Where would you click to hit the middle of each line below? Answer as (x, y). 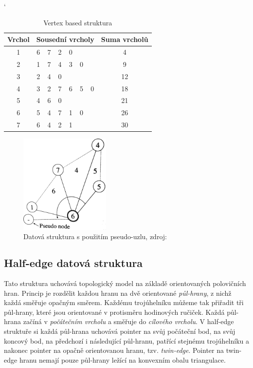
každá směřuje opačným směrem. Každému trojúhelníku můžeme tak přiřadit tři (124, 302)
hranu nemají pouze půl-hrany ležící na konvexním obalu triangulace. (122, 359)
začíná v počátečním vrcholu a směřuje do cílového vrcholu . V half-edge (128, 321)
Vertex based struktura (78, 22)
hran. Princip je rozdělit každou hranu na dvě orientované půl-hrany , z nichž (118, 293)
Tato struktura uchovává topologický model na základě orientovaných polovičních (125, 283)
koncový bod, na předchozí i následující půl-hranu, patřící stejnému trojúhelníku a (127, 340)
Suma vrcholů (125, 39)
